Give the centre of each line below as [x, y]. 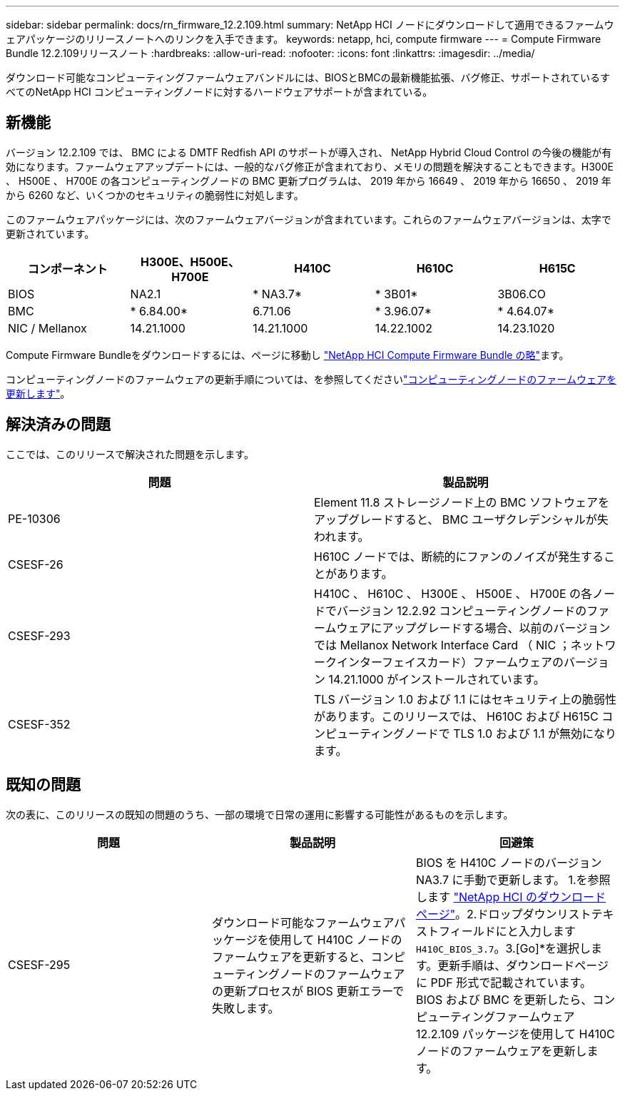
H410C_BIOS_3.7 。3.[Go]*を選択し [503, 948]
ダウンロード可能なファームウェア [303, 922]
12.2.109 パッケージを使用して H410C [515, 1034]
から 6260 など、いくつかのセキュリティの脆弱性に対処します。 [155, 195]
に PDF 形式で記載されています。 [504, 982]
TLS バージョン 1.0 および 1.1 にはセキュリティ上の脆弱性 [465, 699]
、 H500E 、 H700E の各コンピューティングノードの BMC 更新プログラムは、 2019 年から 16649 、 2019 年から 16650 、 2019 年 [309, 181]
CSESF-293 [39, 635]
